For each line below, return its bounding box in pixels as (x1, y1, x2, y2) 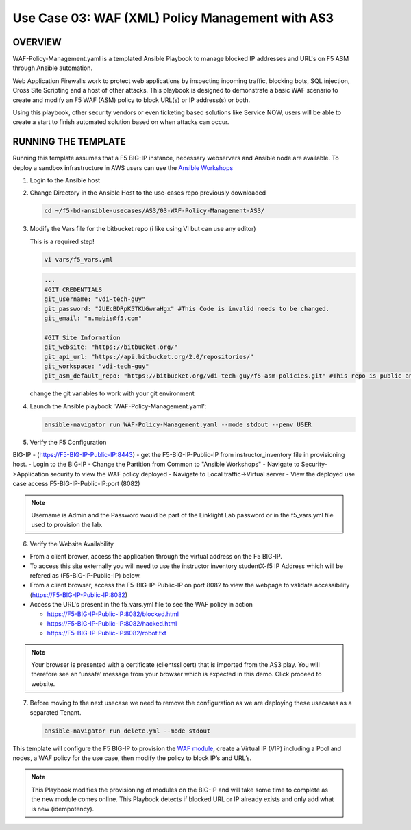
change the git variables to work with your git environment (29, 389, 195, 398)
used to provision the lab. (31, 521, 103, 529)
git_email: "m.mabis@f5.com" (44, 314, 142, 322)
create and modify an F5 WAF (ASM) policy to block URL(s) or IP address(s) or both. (12, 96, 251, 104)
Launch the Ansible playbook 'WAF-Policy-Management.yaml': (29, 402, 207, 411)
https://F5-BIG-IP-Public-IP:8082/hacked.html (47, 619, 177, 627)
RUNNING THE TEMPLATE (12, 136, 126, 147)
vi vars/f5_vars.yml (44, 256, 113, 263)
